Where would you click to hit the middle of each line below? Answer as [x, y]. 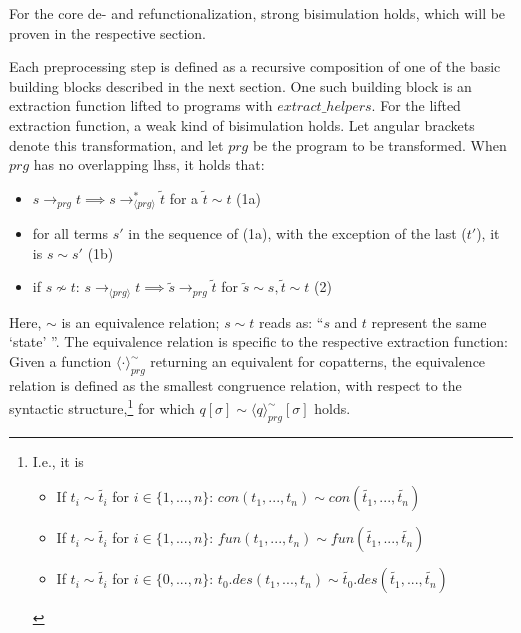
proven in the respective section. [107, 32]
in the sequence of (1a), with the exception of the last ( [297, 233]
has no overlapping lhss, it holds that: [149, 164]
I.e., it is [58, 460]
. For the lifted [416, 105]
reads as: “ [291, 321]
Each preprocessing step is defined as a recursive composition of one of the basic [255, 66]
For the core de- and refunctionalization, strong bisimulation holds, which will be [257, 13]
